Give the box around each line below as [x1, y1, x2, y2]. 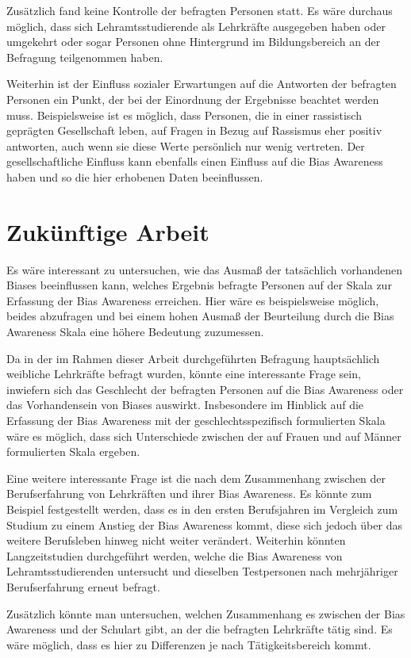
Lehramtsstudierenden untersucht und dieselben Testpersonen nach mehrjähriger [6, 563, 398, 580]
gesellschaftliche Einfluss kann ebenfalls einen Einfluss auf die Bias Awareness [6, 153, 383, 170]
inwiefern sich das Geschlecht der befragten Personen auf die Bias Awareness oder [6, 381, 404, 397]
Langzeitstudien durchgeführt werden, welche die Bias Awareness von [6, 547, 343, 564]
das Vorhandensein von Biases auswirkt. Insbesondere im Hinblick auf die [6, 396, 364, 413]
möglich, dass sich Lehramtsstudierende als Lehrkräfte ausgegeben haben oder [6, 17, 386, 34]
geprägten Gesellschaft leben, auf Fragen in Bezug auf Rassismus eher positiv [6, 122, 382, 139]
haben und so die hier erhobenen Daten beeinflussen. [6, 168, 263, 185]
